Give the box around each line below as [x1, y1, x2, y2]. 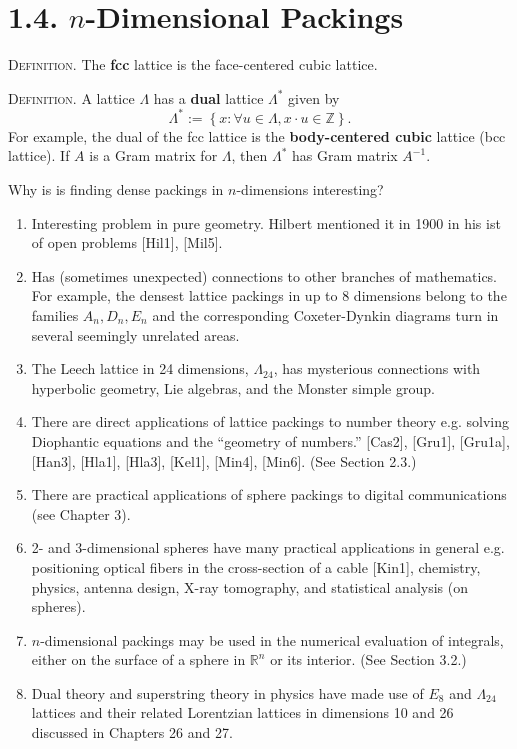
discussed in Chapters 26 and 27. [31, 722, 233, 743]
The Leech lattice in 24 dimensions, [31, 358, 249, 379]
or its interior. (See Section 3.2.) [270, 649, 467, 670]
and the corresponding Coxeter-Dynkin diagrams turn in [152, 304, 499, 325]
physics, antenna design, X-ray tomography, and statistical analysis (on [31, 576, 468, 597]
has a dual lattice [153, 87, 264, 108]
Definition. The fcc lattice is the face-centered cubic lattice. [8, 54, 378, 75]
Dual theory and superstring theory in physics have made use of [31, 682, 424, 703]
